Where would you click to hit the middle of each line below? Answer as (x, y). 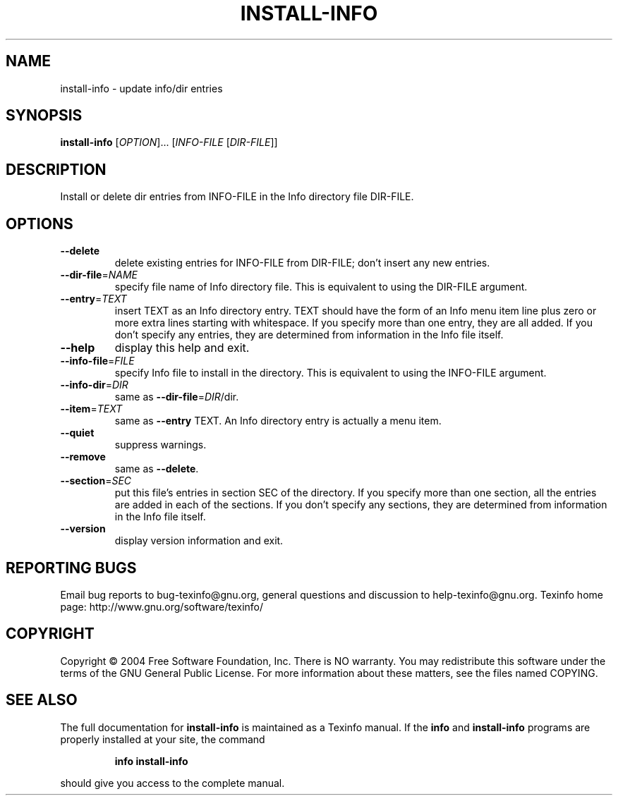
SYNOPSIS (44, 116)
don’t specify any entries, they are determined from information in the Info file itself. (309, 335)
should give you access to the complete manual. (172, 783)
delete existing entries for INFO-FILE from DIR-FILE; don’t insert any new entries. (302, 263)
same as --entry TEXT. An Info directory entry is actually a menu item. (278, 421)
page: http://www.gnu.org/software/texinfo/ (162, 606)
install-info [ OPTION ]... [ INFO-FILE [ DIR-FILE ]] (169, 142)
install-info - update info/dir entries (141, 88)
